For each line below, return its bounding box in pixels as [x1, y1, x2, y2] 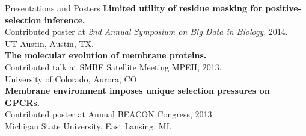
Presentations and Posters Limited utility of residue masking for [5, 2, 262, 14]
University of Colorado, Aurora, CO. [5, 72, 139, 85]
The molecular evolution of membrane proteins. [5, 49, 207, 61]
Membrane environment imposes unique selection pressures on [5, 84, 270, 97]
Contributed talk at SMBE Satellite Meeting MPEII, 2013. [5, 60, 222, 73]
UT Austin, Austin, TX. [5, 37, 94, 49]
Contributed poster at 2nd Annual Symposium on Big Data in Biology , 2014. [5, 25, 288, 38]
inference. [44, 13, 85, 26]
